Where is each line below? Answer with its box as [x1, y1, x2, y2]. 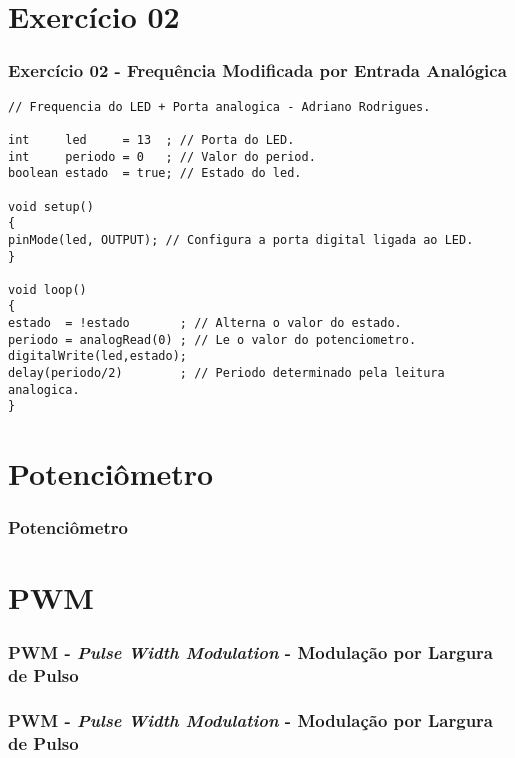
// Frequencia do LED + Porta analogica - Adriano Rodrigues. [8, 99, 431, 114]
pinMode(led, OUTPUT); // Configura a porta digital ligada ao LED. [8, 232, 474, 247]
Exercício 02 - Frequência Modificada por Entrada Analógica [8, 58, 507, 83]
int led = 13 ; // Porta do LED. [8, 132, 295, 147]
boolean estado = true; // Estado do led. [8, 166, 302, 181]
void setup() [8, 199, 94, 214]
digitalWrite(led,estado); [8, 349, 187, 364]
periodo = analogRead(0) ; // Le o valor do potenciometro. [8, 332, 417, 347]
